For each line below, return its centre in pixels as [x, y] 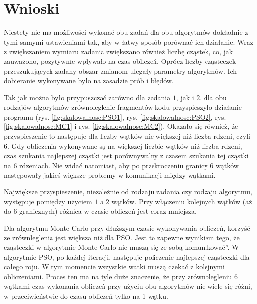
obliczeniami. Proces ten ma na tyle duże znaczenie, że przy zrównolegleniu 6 [121, 276]
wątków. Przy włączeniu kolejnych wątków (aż [182, 201]
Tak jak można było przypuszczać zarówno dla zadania [87, 97]
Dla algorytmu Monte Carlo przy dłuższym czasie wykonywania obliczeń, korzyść [127, 227]
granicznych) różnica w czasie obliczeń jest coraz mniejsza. [108, 211]
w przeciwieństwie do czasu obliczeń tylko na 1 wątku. [86, 295]
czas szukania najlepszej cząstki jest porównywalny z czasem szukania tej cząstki [126, 155]
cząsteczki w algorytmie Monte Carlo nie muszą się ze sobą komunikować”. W [122, 247]
